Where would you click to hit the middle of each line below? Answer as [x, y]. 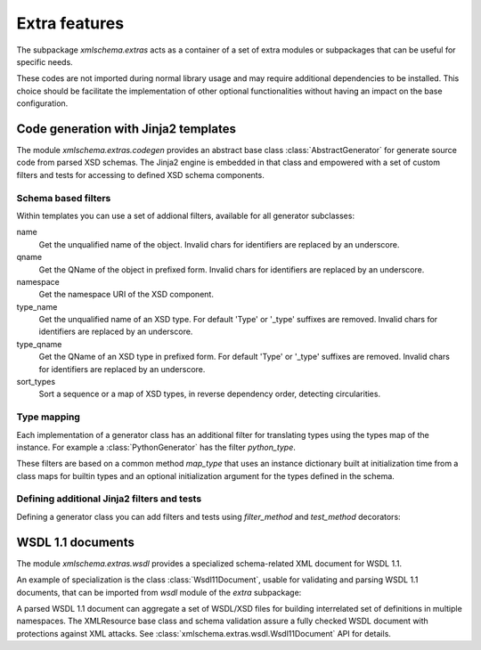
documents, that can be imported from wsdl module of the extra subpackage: [159, 592]
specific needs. [45, 61]
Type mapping [48, 417]
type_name [37, 306]
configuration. [42, 103]
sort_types [36, 382]
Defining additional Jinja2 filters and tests [109, 499]
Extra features [70, 23]
